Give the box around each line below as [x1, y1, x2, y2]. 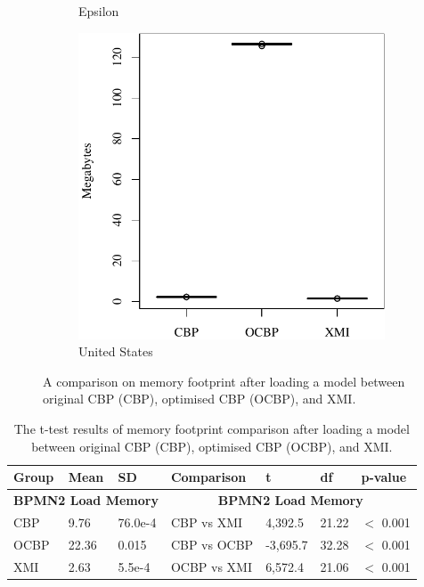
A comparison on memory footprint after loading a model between [43, 371, 405, 390]
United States [78, 342, 153, 361]
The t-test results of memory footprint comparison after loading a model [13, 419, 410, 437]
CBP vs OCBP [170, 534, 254, 553]
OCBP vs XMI [170, 557, 252, 575]
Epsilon [78, 2, 119, 20]
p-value [361, 468, 407, 486]
